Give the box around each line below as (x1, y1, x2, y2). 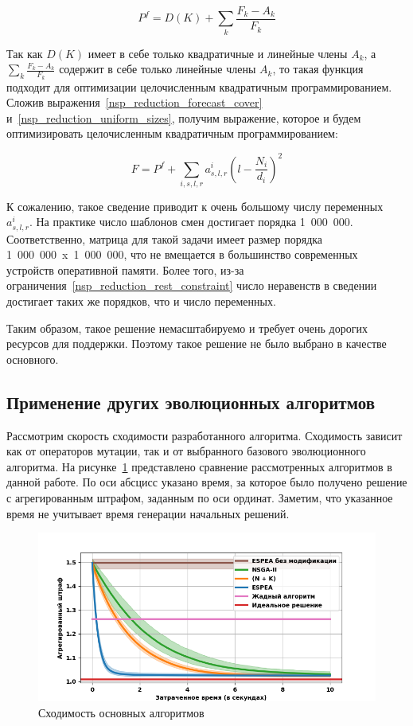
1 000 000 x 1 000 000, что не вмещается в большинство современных (6, 246, 358, 263)
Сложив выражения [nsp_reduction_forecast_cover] (6, 94, 263, 111)
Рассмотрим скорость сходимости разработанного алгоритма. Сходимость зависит (6, 427, 403, 443)
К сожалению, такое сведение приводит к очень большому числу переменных (6, 197, 384, 214)
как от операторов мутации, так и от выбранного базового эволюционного (6, 443, 366, 459)
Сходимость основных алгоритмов (38, 704, 205, 720)
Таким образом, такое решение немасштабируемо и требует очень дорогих (6, 319, 368, 336)
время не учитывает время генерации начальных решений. (6, 505, 290, 521)
